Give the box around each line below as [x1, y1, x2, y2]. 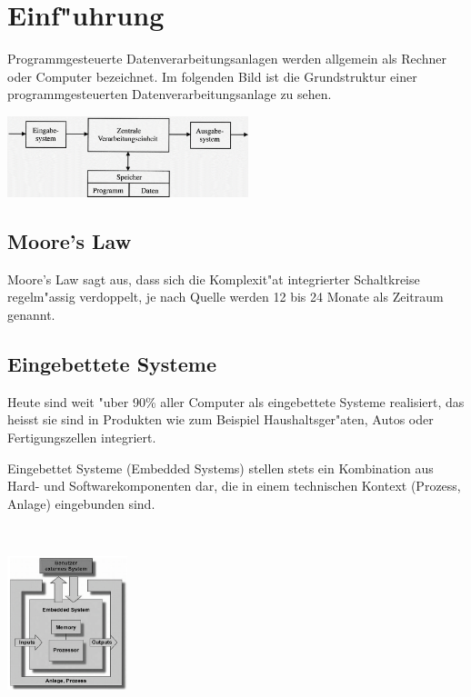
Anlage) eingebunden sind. [7, 493, 155, 513]
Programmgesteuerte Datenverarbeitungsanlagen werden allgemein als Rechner [7, 49, 446, 68]
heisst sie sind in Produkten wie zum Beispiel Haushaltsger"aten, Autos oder [7, 410, 434, 429]
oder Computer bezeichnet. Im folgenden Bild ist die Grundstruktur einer [7, 66, 417, 85]
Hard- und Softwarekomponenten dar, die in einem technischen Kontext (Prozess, [7, 476, 461, 495]
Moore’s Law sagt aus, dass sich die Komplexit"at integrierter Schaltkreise [7, 269, 420, 288]
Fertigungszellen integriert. [7, 428, 156, 446]
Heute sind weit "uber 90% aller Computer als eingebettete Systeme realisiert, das [7, 392, 465, 411]
